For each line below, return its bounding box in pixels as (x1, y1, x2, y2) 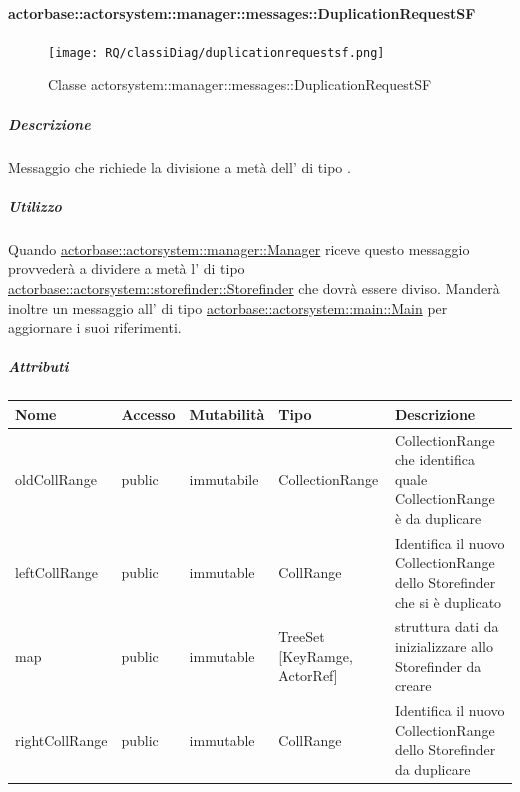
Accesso (121, 403, 176, 424)
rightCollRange (15, 729, 108, 750)
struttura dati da (394, 616, 499, 637)
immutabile (189, 468, 259, 489)
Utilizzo (8, 195, 62, 216)
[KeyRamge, (278, 645, 353, 666)
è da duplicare (394, 508, 482, 529)
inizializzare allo (394, 636, 493, 657)
